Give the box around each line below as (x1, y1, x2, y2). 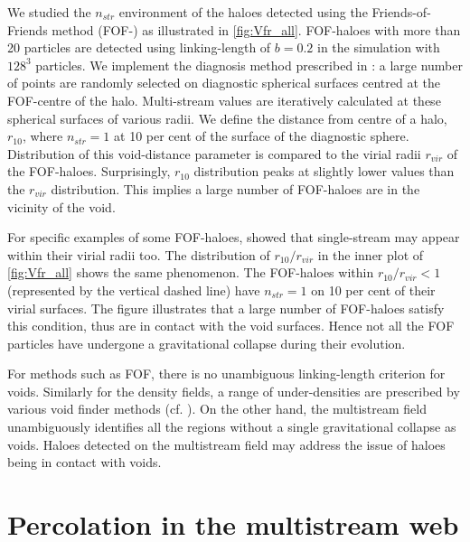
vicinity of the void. (7, 197, 116, 216)
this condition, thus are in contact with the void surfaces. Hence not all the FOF (7, 316, 455, 335)
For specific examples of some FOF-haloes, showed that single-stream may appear (7, 228, 460, 247)
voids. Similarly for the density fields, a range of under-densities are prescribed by (7, 381, 460, 400)
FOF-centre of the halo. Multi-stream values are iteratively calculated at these (7, 90, 441, 109)
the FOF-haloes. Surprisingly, (7, 162, 171, 181)
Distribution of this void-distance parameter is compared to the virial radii (7, 144, 421, 163)
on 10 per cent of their (311, 280, 436, 299)
